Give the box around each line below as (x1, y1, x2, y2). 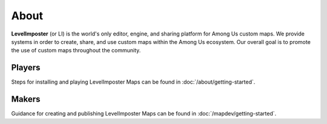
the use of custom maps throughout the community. (11, 47, 141, 54)
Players (11, 63, 41, 73)
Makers (11, 94, 41, 105)
